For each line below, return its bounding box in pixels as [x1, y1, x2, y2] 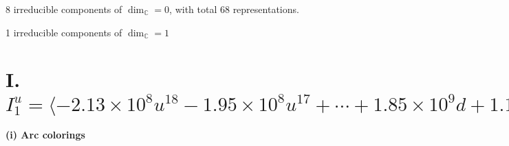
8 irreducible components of [6, 2, 122, 16]
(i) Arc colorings [6, 127, 85, 142]
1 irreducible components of [6, 25, 122, 39]
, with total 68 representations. [169, 2, 299, 16]
